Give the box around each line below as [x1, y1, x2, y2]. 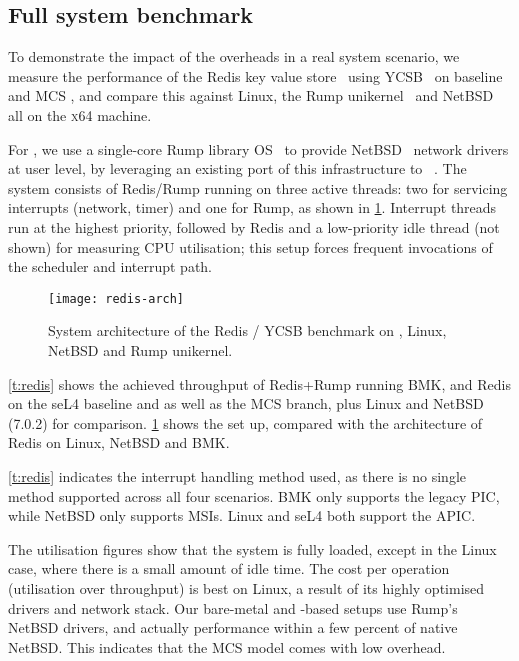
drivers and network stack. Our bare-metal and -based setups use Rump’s [8, 597, 458, 618]
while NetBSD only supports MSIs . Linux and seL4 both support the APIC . [8, 505, 476, 526]
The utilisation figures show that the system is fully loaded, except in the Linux [8, 538, 497, 559]
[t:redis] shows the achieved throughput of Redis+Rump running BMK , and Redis [8, 373, 512, 394]
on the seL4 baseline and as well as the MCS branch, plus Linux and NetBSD [8, 393, 484, 414]
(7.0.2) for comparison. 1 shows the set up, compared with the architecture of [8, 412, 483, 433]
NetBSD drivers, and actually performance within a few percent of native [8, 617, 458, 638]
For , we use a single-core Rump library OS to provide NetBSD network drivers [8, 138, 509, 159]
